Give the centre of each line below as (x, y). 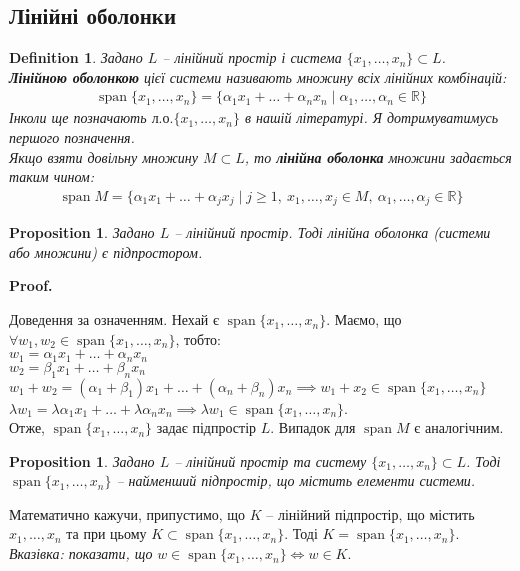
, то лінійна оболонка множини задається (378, 156)
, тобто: (198, 338)
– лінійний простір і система (252, 57)
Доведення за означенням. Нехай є (114, 319)
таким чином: (52, 176)
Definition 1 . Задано (76, 57)
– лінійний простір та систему (270, 460)
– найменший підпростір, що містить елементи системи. (296, 480)
